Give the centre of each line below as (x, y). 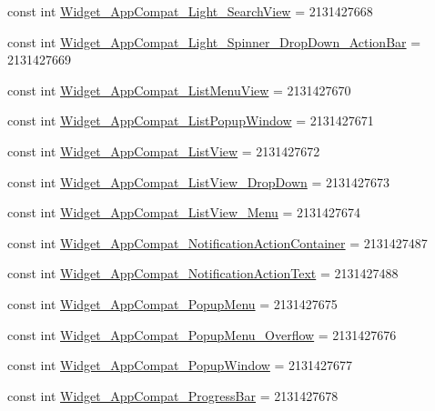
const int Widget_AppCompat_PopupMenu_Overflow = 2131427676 (202, 334)
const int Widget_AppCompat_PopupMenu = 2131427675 (172, 303)
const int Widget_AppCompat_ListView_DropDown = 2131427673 (199, 181)
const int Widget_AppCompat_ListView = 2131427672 (164, 150)
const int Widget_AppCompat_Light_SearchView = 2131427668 (190, 11)
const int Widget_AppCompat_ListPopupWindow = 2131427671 (191, 120)
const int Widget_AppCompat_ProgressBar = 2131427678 (173, 395)
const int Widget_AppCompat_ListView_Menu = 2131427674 (184, 212)
